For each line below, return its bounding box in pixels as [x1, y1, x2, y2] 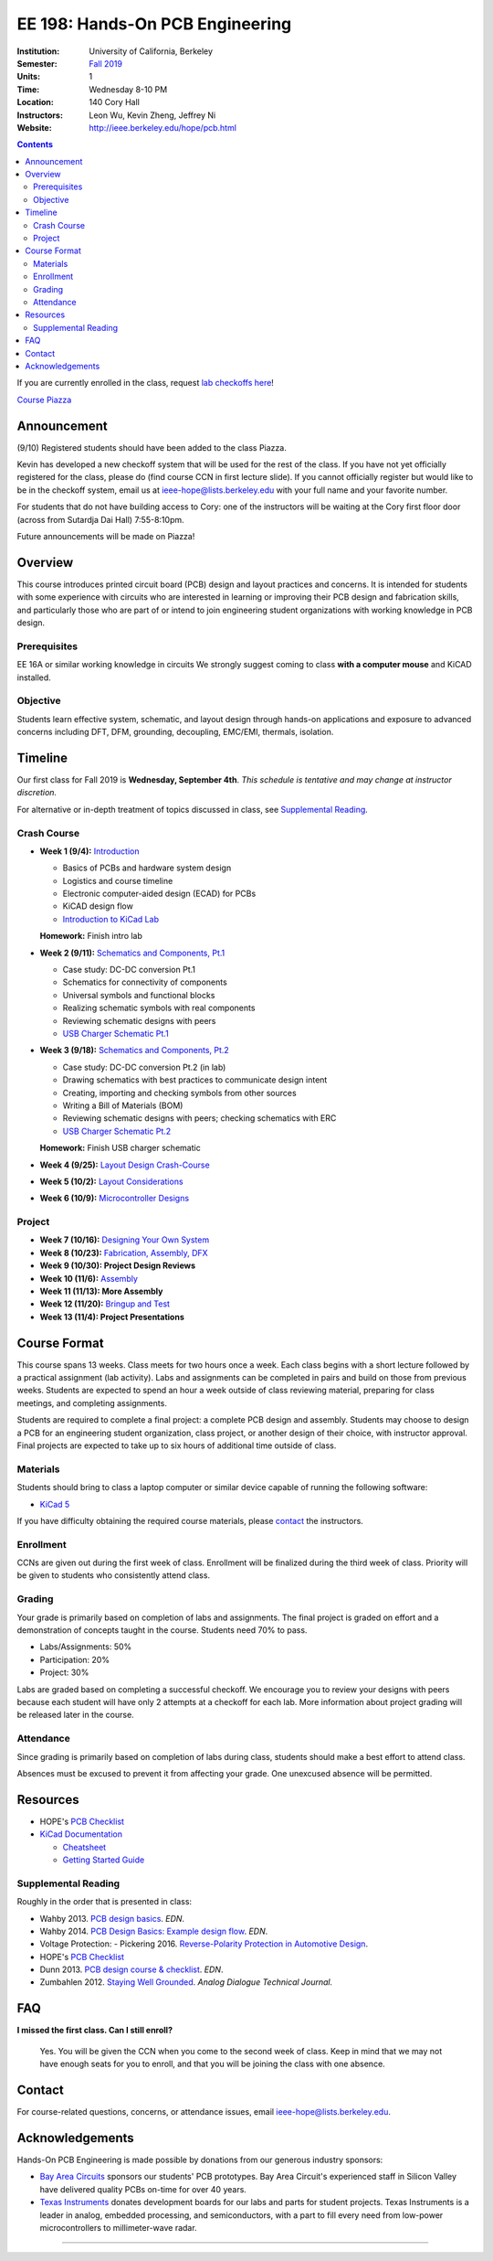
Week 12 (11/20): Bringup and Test [39, 1298, 171, 1309]
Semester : [16, 58, 58, 69]
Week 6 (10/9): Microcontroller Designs [39, 1193, 190, 1204]
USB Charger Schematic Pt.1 [62, 1029, 169, 1039]
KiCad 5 [39, 1498, 70, 1509]
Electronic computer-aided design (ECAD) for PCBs [62, 888, 257, 900]
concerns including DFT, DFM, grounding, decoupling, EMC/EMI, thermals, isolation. [16, 727, 334, 738]
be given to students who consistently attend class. [16, 1570, 210, 1581]
